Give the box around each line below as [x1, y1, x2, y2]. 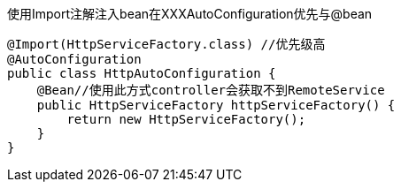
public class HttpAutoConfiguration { [7, 66, 276, 80]
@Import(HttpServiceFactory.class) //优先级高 [7, 37, 326, 51]
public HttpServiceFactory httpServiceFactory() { [36, 98, 396, 112]
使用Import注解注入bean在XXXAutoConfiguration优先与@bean [7, 6, 373, 21]
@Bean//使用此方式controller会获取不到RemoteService [36, 83, 385, 97]
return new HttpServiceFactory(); [66, 112, 306, 126]
